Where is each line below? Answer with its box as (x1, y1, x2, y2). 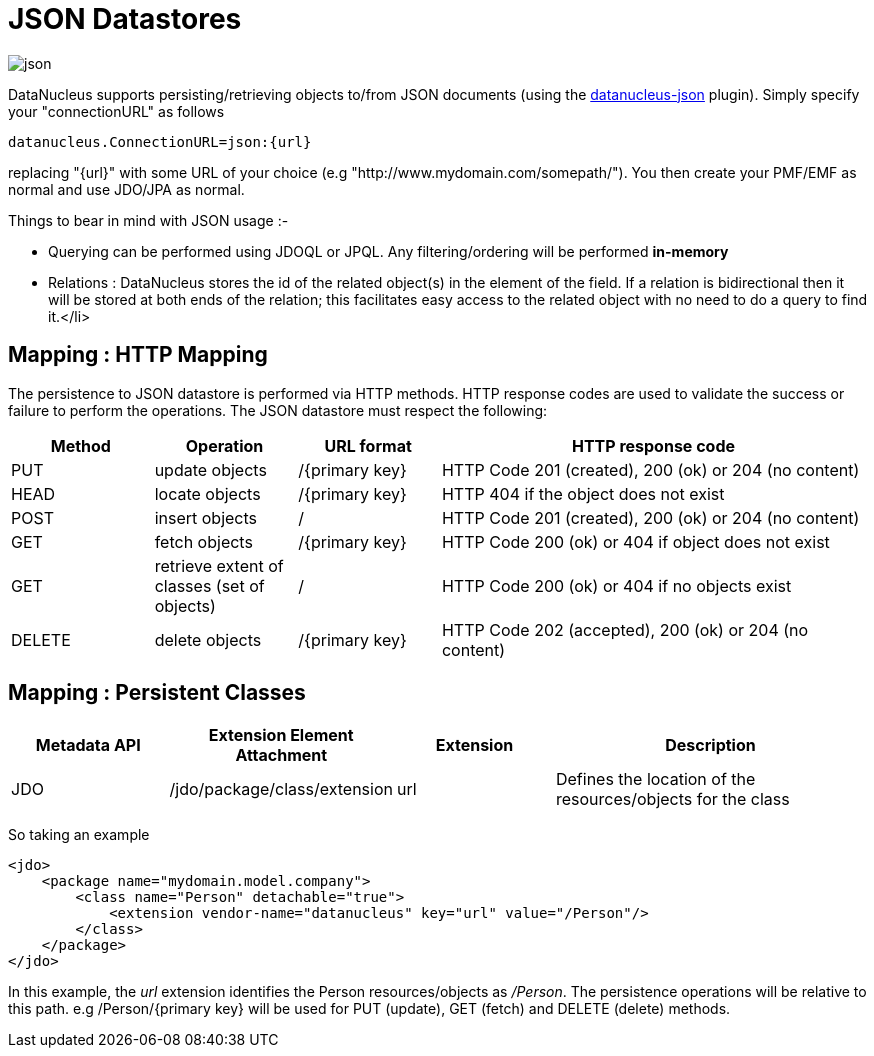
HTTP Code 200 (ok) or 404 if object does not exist (441, 531, 830, 552)
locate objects (154, 483, 261, 504)
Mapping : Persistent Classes (8, 680, 306, 706)
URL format (324, 435, 412, 456)
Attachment (235, 745, 328, 766)
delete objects (154, 629, 262, 650)
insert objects (154, 507, 258, 528)
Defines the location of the (555, 769, 756, 790)
